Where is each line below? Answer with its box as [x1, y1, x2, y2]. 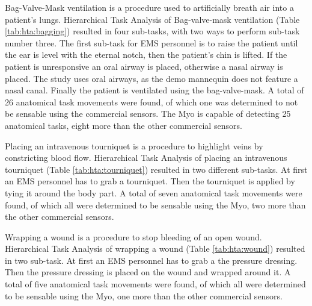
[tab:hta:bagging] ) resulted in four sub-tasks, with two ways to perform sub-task [5, 25, 300, 37]
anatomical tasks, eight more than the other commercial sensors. [5, 119, 242, 131]
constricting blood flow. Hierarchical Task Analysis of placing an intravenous [5, 151, 287, 164]
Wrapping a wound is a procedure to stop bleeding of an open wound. [5, 230, 262, 243]
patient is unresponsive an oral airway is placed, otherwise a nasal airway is [5, 60, 283, 72]
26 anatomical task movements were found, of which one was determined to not [5, 95, 298, 108]
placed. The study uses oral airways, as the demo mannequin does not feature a [5, 72, 298, 84]
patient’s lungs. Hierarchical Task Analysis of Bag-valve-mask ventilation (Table [5, 13, 300, 25]
